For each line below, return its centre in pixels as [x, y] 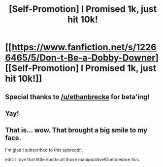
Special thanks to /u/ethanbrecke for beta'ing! [78, 97]
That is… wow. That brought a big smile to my [76, 130]
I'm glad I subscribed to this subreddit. [44, 150]
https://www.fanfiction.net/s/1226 [84, 47]
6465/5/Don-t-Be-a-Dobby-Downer [80, 58]
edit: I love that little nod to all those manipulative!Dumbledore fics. [73, 159]
